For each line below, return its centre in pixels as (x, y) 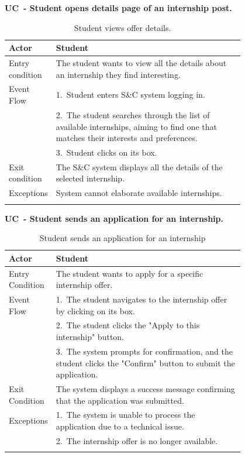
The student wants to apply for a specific (130, 273)
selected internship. (90, 178)
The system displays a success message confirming (145, 388)
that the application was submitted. (120, 400)
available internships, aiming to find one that (136, 126)
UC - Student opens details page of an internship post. (118, 8)
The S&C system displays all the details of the (139, 166)
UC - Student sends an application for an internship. (114, 218)
